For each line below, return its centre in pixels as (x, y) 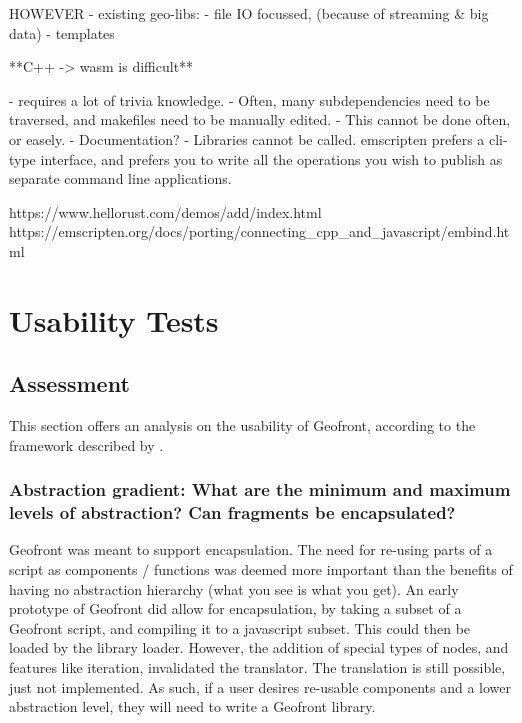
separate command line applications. (120, 178)
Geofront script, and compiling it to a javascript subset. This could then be (240, 627)
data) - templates (62, 32)
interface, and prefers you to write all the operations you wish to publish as (271, 158)
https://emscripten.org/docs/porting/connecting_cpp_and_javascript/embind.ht (259, 231)
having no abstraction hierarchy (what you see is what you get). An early (234, 588)
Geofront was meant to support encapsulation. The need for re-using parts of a (251, 549)
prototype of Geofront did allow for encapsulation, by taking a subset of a (235, 608)
